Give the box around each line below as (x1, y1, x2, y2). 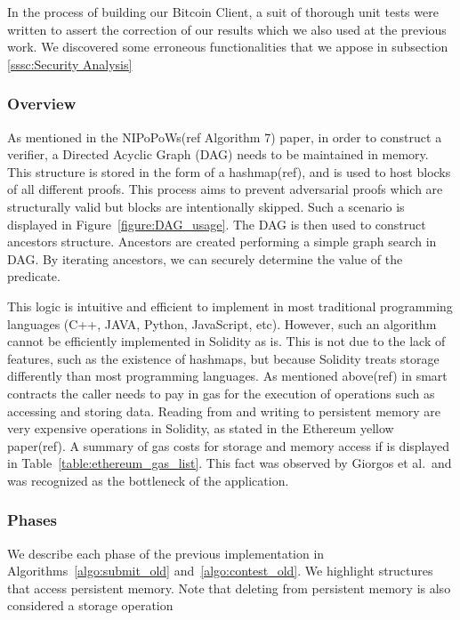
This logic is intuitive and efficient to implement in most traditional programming (7, 296, 453, 315)
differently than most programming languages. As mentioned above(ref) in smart (7, 366, 448, 385)
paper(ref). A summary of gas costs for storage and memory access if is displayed (7, 436, 450, 455)
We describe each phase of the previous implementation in (7, 544, 325, 562)
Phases (7, 509, 57, 531)
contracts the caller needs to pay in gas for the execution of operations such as (7, 383, 435, 402)
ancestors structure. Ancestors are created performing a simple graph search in (7, 232, 437, 251)
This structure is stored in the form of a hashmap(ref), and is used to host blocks (7, 162, 451, 181)
